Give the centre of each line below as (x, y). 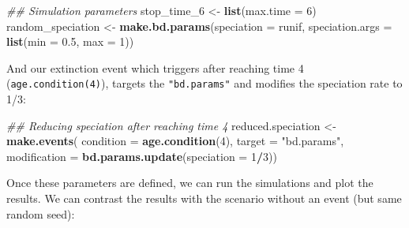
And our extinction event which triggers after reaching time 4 (155, 67)
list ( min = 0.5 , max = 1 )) (70, 41)
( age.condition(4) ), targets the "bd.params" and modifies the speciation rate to (204, 83)
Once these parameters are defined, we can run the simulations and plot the (190, 183)
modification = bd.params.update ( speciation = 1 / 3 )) (142, 156)
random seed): (41, 213)
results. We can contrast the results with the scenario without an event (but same (204, 198)
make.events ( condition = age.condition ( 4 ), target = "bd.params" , (175, 141)
